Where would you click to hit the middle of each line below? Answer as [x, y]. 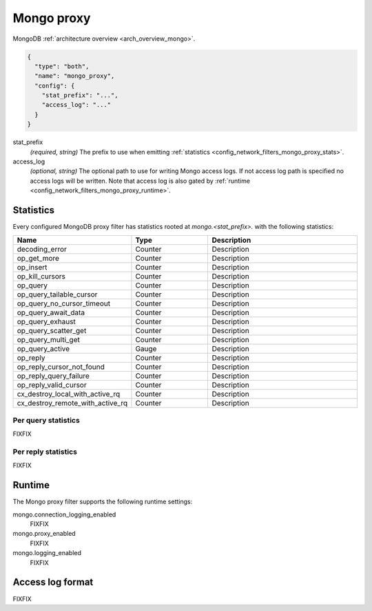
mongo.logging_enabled [47, 553]
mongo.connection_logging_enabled [64, 514]
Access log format [53, 582]
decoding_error [42, 249]
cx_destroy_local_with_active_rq [69, 394]
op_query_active [43, 348]
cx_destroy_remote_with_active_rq [72, 403]
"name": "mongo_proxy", [75, 76]
